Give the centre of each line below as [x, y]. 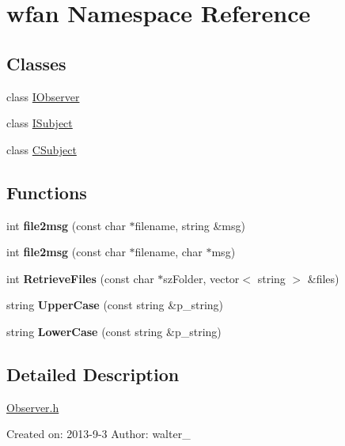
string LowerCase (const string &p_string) [114, 331]
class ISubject [40, 123]
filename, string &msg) [190, 225]
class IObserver [43, 96]
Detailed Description [93, 374]
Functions [47, 192]
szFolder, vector [201, 278]
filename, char [169, 252]
